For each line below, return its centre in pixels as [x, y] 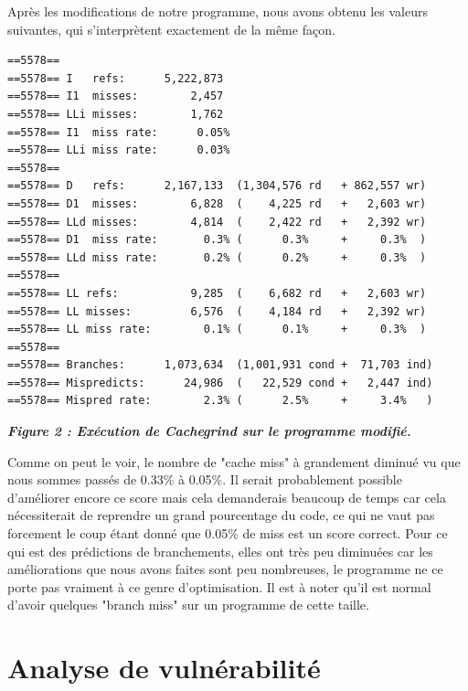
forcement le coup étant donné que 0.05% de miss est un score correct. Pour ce [228, 533]
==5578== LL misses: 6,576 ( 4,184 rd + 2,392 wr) [217, 311]
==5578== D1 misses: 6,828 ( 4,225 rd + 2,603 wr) [217, 203]
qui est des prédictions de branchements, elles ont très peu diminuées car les [220, 551]
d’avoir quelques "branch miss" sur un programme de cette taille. [188, 605]
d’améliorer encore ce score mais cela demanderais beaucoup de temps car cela [227, 497]
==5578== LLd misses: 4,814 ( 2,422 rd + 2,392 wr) [217, 222]
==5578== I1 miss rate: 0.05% [119, 132]
